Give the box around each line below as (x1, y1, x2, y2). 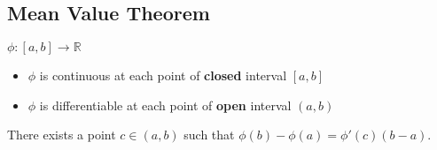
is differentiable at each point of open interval (39, 95, 292, 114)
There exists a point (7, 125, 116, 144)
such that (183, 125, 235, 144)
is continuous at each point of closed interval (39, 66, 287, 85)
